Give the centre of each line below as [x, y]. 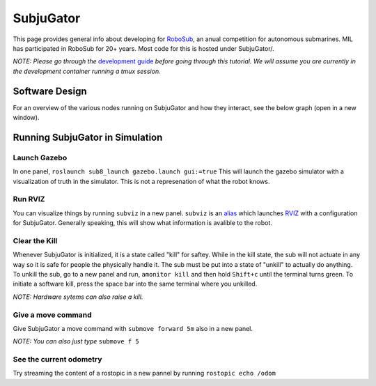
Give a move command [52, 315]
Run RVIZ [29, 199]
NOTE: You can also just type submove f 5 [76, 341]
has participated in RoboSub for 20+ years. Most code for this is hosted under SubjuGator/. [143, 48]
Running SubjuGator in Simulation [88, 137]
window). [26, 118]
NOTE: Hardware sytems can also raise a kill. [78, 297]
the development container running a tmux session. [87, 71]
